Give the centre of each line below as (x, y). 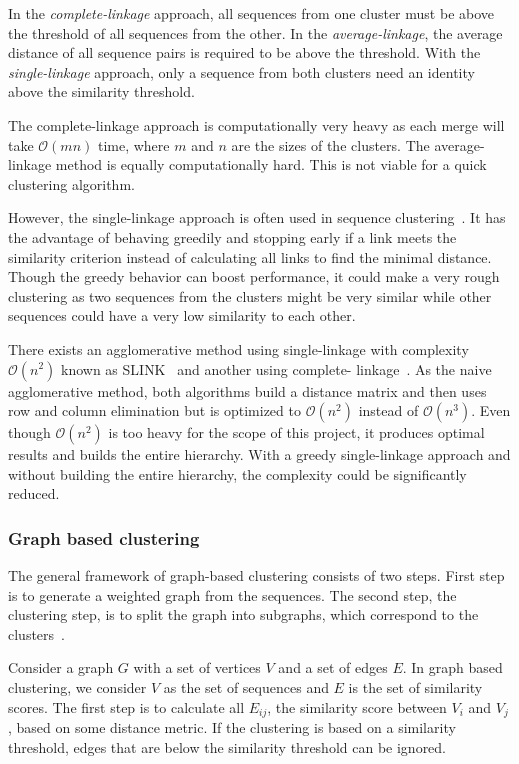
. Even (491, 410)
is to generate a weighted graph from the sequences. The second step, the (232, 594)
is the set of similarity (415, 687)
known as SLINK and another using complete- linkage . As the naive (276, 368)
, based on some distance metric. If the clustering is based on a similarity (232, 727)
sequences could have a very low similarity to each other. (182, 315)
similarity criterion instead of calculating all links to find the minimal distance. (250, 256)
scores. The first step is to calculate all (126, 706)
